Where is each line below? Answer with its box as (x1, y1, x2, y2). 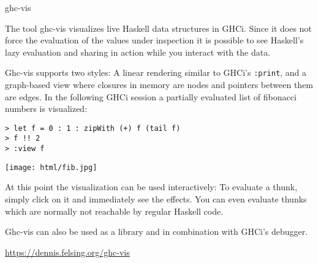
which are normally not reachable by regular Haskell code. (5, 204, 224, 217)
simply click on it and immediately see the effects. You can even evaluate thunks (5, 193, 307, 206)
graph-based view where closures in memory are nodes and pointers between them (5, 78, 314, 91)
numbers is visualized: (5, 102, 88, 115)
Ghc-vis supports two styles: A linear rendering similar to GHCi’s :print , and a (5, 66, 306, 79)
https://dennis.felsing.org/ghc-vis (5, 245, 130, 258)
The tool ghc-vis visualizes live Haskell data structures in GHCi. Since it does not (5, 21, 312, 34)
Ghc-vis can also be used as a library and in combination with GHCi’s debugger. (5, 225, 308, 238)
